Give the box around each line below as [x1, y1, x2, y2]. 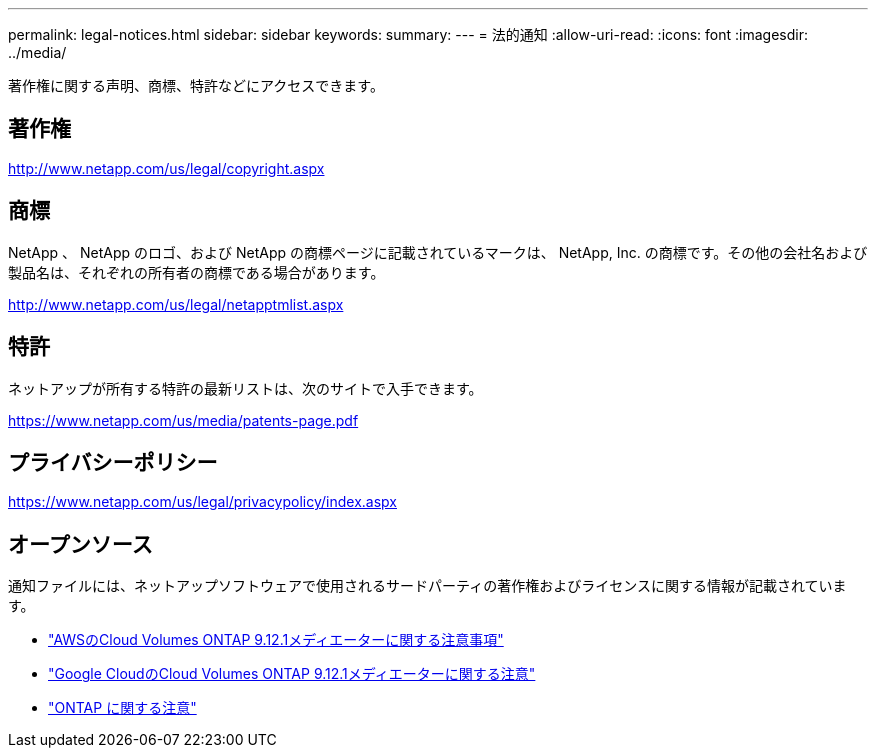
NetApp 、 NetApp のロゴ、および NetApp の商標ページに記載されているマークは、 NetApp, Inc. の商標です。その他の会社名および [8, 243, 868, 261]
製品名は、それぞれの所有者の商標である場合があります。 [8, 263, 385, 281]
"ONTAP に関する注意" [48, 699, 197, 717]
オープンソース [8, 531, 153, 557]
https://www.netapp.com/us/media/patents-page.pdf [8, 411, 359, 429]
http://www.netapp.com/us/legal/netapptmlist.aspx [8, 295, 344, 313]
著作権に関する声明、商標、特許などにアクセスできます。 [8, 77, 384, 94]
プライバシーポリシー [8, 449, 218, 475]
